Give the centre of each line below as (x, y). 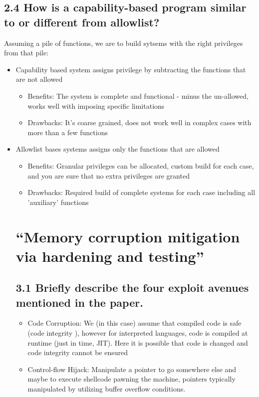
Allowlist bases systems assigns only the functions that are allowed (118, 149)
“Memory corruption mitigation (128, 236)
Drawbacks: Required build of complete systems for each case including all (141, 192)
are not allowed (39, 79)
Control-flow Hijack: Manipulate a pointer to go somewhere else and (132, 369)
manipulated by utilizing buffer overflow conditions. (107, 389)
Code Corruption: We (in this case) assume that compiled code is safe (134, 323)
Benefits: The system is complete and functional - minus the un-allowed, (138, 96)
